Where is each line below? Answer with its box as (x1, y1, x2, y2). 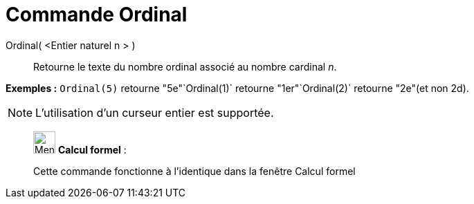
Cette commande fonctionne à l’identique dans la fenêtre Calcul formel (33, 165, 356, 177)
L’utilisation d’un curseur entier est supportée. (35, 105, 274, 120)
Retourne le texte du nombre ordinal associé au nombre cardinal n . (33, 60, 337, 73)
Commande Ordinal (6, 3, 188, 26)
